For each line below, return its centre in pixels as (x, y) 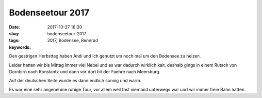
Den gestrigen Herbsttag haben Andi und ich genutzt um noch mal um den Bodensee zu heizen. (105, 56)
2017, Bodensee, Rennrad (73, 41)
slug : (14, 33)
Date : (15, 27)
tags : (14, 41)
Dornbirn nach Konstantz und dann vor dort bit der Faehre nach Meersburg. (85, 71)
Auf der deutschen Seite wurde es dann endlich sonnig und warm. (75, 81)
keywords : (20, 47)
